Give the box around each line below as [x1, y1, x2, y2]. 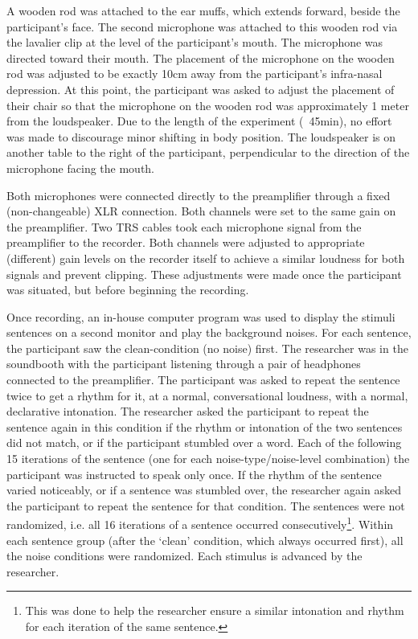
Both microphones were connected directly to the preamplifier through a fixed [6, 186, 391, 203]
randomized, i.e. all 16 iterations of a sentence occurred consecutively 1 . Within [6, 514, 394, 533]
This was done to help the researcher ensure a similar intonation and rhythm [25, 602, 404, 619]
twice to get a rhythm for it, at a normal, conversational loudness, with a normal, [6, 387, 408, 403]
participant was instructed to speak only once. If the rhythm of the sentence [6, 465, 382, 482]
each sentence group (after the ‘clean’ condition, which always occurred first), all [6, 531, 404, 548]
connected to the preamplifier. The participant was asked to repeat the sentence [6, 371, 400, 388]
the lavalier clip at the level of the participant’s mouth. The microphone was [6, 34, 383, 51]
